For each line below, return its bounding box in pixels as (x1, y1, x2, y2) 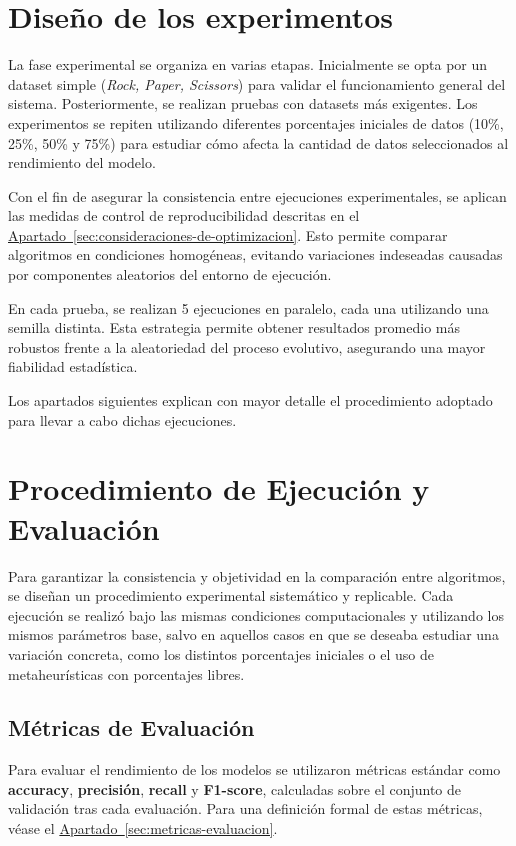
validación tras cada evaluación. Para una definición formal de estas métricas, (8, 798, 483, 819)
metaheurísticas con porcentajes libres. (8, 663, 245, 684)
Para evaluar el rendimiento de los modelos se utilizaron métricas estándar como (8, 759, 501, 780)
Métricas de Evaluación (8, 712, 255, 743)
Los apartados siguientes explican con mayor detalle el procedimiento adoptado (8, 390, 493, 411)
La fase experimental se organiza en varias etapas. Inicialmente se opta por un (8, 54, 488, 75)
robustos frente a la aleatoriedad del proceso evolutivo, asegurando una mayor (8, 336, 486, 357)
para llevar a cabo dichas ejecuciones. (8, 409, 237, 430)
